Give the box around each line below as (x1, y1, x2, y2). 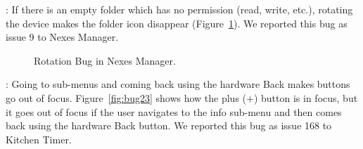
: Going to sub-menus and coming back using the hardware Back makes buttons (6, 77, 350, 91)
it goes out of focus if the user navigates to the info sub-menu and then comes (6, 104, 342, 119)
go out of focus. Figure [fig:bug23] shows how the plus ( (6, 90, 247, 105)
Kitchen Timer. (6, 131, 72, 146)
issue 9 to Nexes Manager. (6, 30, 119, 44)
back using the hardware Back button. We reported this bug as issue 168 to (6, 118, 332, 133)
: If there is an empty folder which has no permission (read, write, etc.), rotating (6, 2, 353, 16)
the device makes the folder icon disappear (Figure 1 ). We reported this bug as (6, 15, 348, 30)
